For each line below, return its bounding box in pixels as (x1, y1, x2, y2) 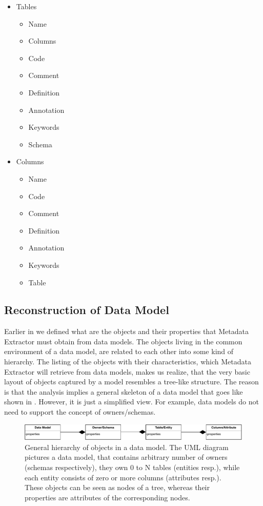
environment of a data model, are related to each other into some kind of (4, 346, 234, 357)
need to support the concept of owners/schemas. (4, 406, 156, 417)
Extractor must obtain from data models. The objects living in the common (4, 336, 242, 346)
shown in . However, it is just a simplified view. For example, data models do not (4, 396, 259, 407)
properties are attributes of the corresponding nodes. (25, 492, 190, 502)
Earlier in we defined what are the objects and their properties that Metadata (4, 326, 249, 337)
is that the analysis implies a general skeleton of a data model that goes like (4, 386, 243, 397)
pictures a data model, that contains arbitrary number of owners (25, 452, 228, 462)
